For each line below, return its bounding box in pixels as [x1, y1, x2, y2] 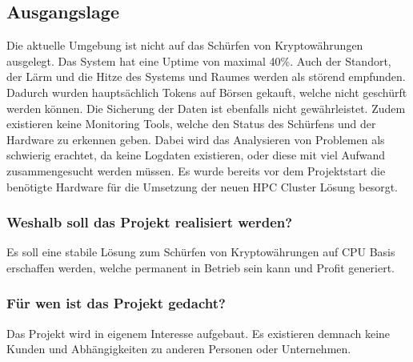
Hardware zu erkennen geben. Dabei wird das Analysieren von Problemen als [6, 131, 385, 147]
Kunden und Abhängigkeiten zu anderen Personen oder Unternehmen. [6, 340, 351, 357]
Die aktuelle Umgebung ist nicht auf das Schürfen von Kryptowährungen [6, 37, 363, 54]
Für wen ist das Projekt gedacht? [6, 293, 226, 313]
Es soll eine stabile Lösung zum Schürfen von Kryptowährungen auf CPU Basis [6, 243, 395, 260]
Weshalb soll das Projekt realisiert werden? [6, 212, 293, 232]
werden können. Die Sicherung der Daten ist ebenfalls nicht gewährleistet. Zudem [6, 99, 406, 116]
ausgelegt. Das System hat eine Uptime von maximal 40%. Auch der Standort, [6, 52, 391, 69]
